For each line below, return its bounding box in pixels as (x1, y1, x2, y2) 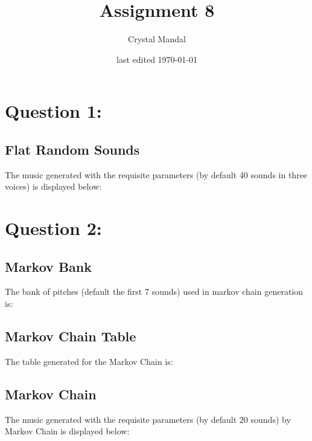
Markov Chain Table (5, 327, 136, 346)
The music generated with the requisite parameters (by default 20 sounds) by (5, 413, 291, 425)
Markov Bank (5, 257, 92, 275)
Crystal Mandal (128, 33, 186, 45)
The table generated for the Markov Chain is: (5, 355, 173, 367)
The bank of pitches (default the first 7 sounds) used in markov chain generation (5, 285, 304, 298)
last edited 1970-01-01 (116, 53, 197, 65)
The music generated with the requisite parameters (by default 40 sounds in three (5, 168, 308, 181)
